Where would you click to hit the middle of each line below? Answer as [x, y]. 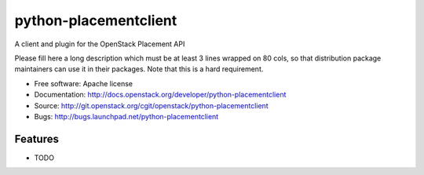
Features [37, 139]
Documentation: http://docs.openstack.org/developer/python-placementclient [160, 95]
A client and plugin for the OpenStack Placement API [100, 44]
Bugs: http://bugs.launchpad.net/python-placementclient [126, 116]
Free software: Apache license [84, 83]
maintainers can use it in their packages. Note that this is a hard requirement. [139, 69]
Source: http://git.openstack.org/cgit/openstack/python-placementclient [151, 105]
